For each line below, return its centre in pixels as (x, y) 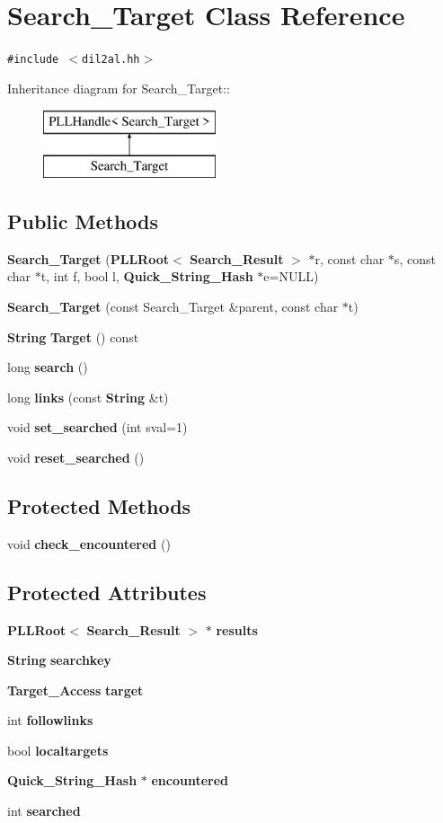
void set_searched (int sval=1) (97, 427)
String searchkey (59, 660)
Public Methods (83, 221)
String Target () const (73, 336)
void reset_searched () (76, 457)
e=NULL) (291, 276)
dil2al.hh (111, 60)
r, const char (350, 258)
